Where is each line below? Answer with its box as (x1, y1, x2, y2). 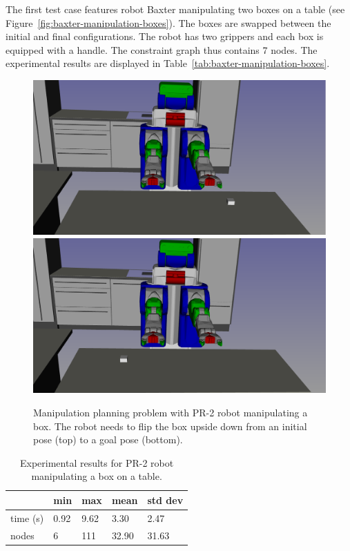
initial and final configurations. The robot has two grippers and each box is (6, 29, 324, 43)
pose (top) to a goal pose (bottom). (33, 432, 183, 447)
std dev (147, 492, 184, 507)
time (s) (10, 510, 44, 525)
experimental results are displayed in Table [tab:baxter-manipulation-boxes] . (6, 56, 330, 70)
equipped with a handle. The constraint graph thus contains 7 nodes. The (6, 42, 318, 57)
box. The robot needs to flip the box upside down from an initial (33, 418, 307, 433)
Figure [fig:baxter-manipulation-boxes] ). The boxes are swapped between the (6, 15, 331, 30)
